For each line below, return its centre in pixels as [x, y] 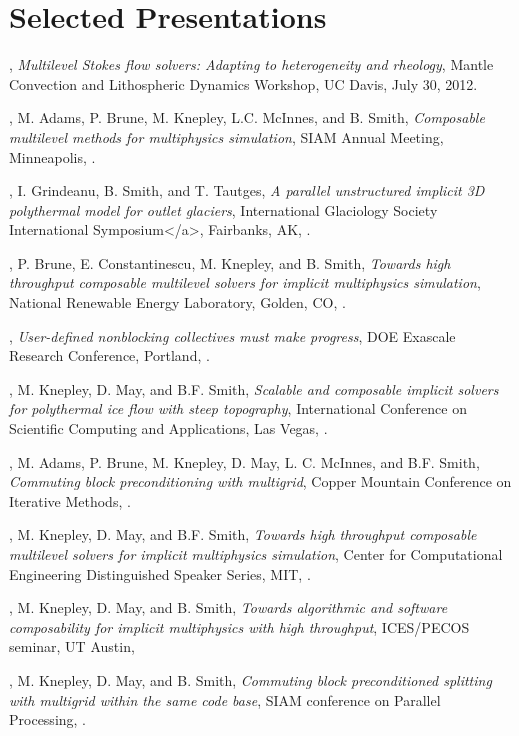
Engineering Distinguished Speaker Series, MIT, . [160, 573]
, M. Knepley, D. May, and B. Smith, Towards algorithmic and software [228, 607]
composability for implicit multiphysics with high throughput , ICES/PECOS [239, 626]
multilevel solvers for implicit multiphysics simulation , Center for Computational [256, 554]
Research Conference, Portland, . [109, 355]
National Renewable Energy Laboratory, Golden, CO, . [177, 302]
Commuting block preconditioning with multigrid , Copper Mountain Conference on [260, 481]
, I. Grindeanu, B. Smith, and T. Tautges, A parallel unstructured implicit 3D [247, 190]
